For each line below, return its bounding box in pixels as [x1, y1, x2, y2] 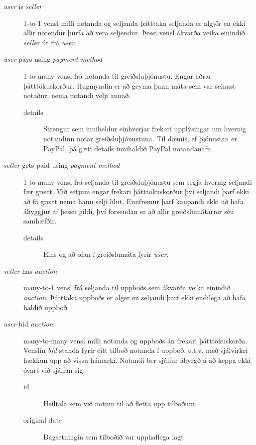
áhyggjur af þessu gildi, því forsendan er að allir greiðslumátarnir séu [23, 206, 234, 216]
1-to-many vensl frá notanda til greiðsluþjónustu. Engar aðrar [23, 70, 212, 81]
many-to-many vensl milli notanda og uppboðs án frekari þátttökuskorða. [23, 335, 248, 345]
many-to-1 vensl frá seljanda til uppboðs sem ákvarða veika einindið [23, 282, 231, 293]
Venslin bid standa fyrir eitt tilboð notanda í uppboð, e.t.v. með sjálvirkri [23, 345, 248, 355]
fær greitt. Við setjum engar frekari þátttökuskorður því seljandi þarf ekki [23, 186, 249, 197]
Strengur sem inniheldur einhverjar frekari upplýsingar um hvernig [43, 123, 247, 134]
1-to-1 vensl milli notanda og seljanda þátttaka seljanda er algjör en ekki [23, 17, 246, 28]
